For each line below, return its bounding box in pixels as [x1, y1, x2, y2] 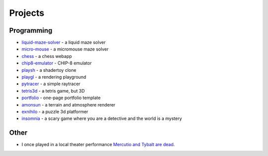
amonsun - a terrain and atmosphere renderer [21, 102, 116, 107]
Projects [9, 7, 45, 18]
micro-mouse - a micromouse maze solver [21, 46, 109, 52]
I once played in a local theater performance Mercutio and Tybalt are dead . [21, 142, 175, 148]
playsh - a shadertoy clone [21, 67, 76, 73]
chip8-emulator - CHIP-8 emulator [21, 60, 92, 66]
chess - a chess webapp [21, 53, 72, 59]
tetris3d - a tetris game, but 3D [21, 88, 85, 94]
